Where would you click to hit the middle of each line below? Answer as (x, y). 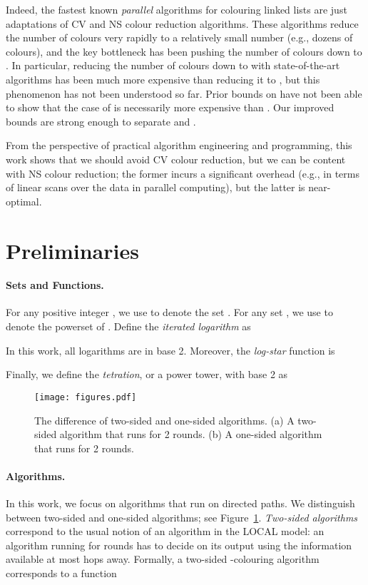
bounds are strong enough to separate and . (101, 121)
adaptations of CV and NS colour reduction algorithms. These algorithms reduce (182, 23)
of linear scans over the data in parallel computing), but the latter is (155, 187)
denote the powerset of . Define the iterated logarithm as (128, 326)
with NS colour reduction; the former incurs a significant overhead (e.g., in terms (183, 173)
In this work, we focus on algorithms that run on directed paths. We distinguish (180, 503)
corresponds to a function (61, 573)
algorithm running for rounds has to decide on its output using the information (179, 545)
